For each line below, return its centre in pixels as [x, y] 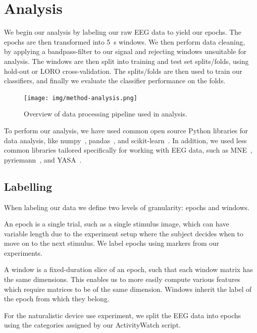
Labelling [28, 186]
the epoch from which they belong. [57, 299]
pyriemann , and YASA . [43, 159]
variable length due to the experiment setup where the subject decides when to [124, 233]
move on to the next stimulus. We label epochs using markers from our [112, 243]
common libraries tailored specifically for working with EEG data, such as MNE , [128, 150]
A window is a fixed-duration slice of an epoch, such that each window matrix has [128, 269]
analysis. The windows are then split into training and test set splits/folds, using [126, 61]
